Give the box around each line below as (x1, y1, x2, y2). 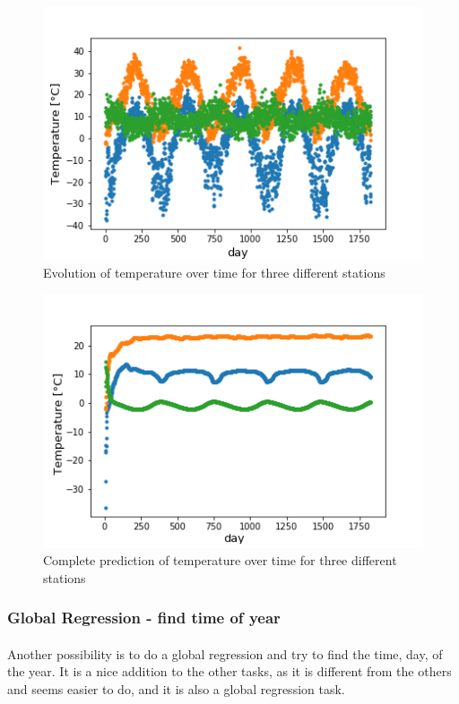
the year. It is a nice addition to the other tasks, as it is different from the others (7, 662, 452, 681)
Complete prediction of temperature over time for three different (43, 551, 397, 570)
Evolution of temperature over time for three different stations (43, 263, 385, 282)
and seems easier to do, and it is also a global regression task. (7, 679, 345, 698)
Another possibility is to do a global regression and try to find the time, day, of (7, 644, 443, 663)
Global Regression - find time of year (7, 606, 281, 629)
